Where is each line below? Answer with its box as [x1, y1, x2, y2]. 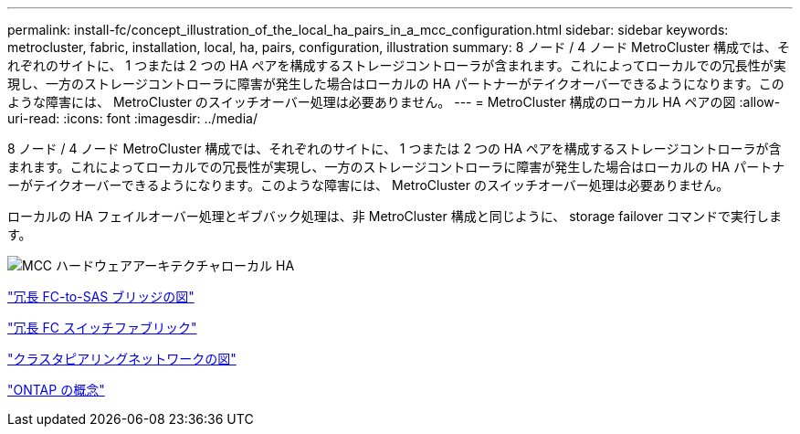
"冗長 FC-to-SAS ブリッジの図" [7, 289, 195, 304]
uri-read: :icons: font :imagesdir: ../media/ [7, 111, 258, 126]
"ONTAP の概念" [7, 382, 105, 397]
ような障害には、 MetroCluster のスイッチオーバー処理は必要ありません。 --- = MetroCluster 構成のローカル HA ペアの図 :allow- [7, 94, 781, 110]
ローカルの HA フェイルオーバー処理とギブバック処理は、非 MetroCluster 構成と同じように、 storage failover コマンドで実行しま [7, 208, 782, 224]
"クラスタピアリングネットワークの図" [7, 351, 237, 366]
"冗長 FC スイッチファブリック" [7, 320, 197, 335]
